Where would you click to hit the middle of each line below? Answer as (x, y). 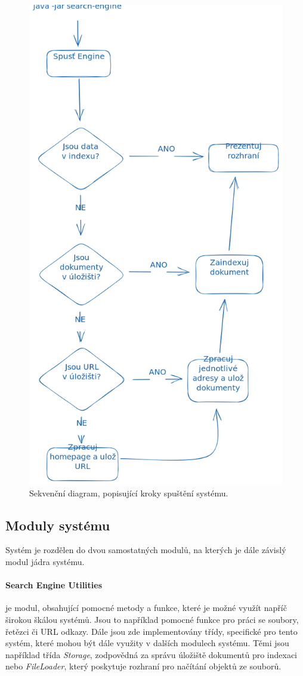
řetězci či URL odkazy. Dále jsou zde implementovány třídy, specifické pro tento (151, 631)
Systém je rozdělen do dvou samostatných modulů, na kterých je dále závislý (146, 550)
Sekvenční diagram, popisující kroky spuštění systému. (129, 493)
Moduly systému (58, 525)
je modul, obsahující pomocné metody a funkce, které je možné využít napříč (146, 608)
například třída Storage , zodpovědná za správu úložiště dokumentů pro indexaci (151, 654)
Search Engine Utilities (54, 585)
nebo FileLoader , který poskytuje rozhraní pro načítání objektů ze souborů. (143, 666)
